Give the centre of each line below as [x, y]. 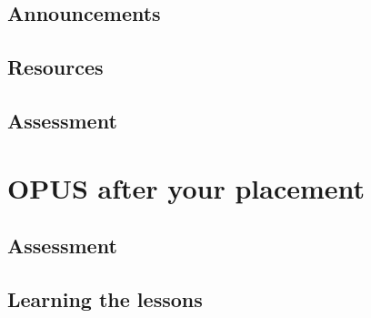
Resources [55, 67]
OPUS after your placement [186, 187]
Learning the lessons [105, 298]
